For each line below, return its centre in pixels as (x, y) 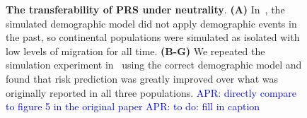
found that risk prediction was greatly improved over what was (142, 78)
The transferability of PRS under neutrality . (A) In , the (145, 9)
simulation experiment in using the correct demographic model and (154, 65)
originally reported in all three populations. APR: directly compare (151, 92)
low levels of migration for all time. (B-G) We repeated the (135, 51)
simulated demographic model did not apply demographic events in (151, 23)
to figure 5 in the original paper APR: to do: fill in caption (133, 106)
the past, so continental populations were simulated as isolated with (153, 37)
